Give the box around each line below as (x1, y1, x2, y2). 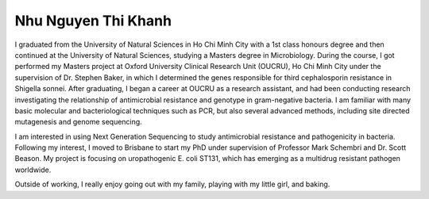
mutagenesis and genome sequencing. (14, 117, 142, 127)
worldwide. (14, 165, 52, 174)
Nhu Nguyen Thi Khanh (14, 12, 172, 29)
